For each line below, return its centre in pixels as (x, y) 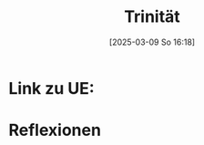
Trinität (152, 17)
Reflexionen (55, 130)
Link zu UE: (51, 88)
